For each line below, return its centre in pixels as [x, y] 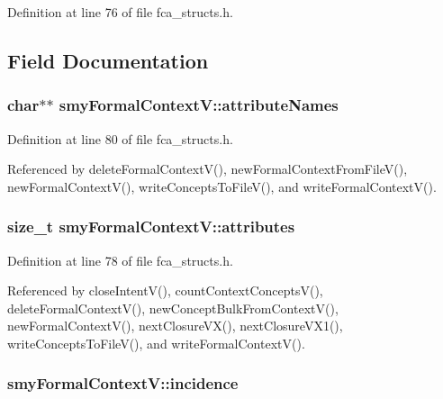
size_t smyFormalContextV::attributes [151, 227]
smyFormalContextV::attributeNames [199, 105]
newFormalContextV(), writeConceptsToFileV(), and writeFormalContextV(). [222, 186]
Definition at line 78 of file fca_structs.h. [120, 260]
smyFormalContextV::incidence [123, 383]
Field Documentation [108, 60]
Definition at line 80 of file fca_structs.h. [120, 138]
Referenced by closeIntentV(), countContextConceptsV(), [165, 290]
